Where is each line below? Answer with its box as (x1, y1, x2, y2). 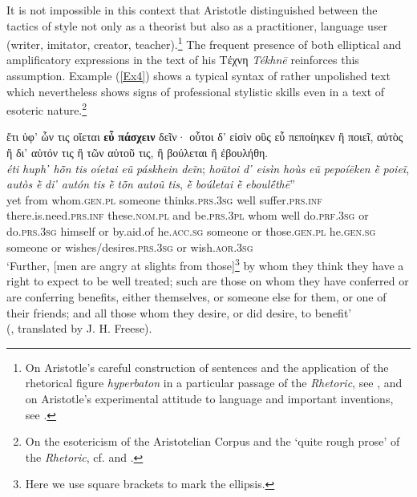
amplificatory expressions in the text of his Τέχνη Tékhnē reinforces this (6, 51, 359, 68)
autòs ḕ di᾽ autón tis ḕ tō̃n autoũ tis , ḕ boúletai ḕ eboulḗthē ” (6, 176, 295, 192)
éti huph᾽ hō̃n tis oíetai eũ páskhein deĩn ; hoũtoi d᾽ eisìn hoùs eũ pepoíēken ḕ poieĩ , (6, 160, 410, 176)
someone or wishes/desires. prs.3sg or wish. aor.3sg (6, 238, 253, 255)
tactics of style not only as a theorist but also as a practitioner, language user (6, 17, 388, 34)
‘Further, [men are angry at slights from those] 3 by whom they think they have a (6, 255, 404, 273)
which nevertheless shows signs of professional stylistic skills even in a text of (6, 83, 385, 99)
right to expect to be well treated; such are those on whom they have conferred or (6, 273, 409, 289)
